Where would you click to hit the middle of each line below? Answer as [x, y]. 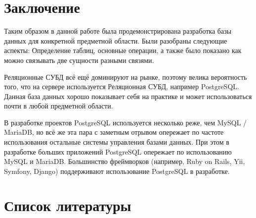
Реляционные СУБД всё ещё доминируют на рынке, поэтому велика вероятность [126, 77]
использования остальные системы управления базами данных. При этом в [117, 142]
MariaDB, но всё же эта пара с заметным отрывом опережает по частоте [114, 132]
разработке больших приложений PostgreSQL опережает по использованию [118, 151]
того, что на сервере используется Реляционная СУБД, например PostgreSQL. [122, 86]
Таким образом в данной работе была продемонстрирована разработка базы [118, 31]
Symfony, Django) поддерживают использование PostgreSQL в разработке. [117, 171]
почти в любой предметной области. [59, 106]
